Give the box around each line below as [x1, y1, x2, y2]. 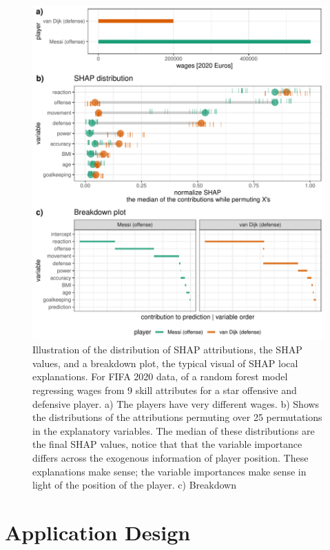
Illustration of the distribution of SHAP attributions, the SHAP [32, 342, 302, 357]
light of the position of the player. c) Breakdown [32, 478, 236, 492]
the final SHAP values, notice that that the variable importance [32, 437, 302, 451]
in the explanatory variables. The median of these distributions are [32, 423, 315, 438]
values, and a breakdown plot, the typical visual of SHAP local [32, 355, 298, 370]
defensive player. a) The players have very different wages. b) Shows [32, 396, 320, 411]
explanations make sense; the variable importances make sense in [32, 464, 307, 478]
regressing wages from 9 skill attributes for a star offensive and [32, 382, 297, 397]
